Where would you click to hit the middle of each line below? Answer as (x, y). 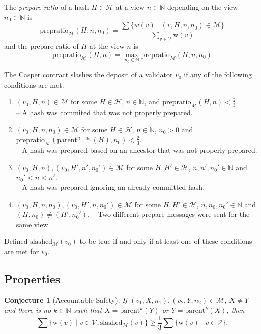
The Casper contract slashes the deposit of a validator (89, 75)
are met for (22, 251)
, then (236, 310)
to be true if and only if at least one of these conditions (166, 241)
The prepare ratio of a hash (47, 7)
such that (88, 310)
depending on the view (202, 7)
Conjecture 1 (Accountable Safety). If (66, 300)
